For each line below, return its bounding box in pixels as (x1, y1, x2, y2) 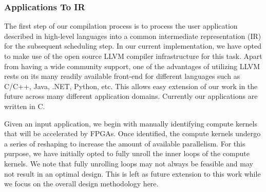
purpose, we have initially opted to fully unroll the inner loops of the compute (4, 148, 250, 159)
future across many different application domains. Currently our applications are (4, 91, 258, 101)
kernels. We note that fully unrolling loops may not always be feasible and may (4, 158, 253, 168)
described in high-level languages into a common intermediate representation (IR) (4, 30, 261, 41)
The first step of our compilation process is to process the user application (4, 20, 238, 31)
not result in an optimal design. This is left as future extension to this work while (4, 168, 261, 179)
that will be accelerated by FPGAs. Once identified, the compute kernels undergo (4, 128, 261, 139)
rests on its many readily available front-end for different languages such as (4, 71, 240, 81)
